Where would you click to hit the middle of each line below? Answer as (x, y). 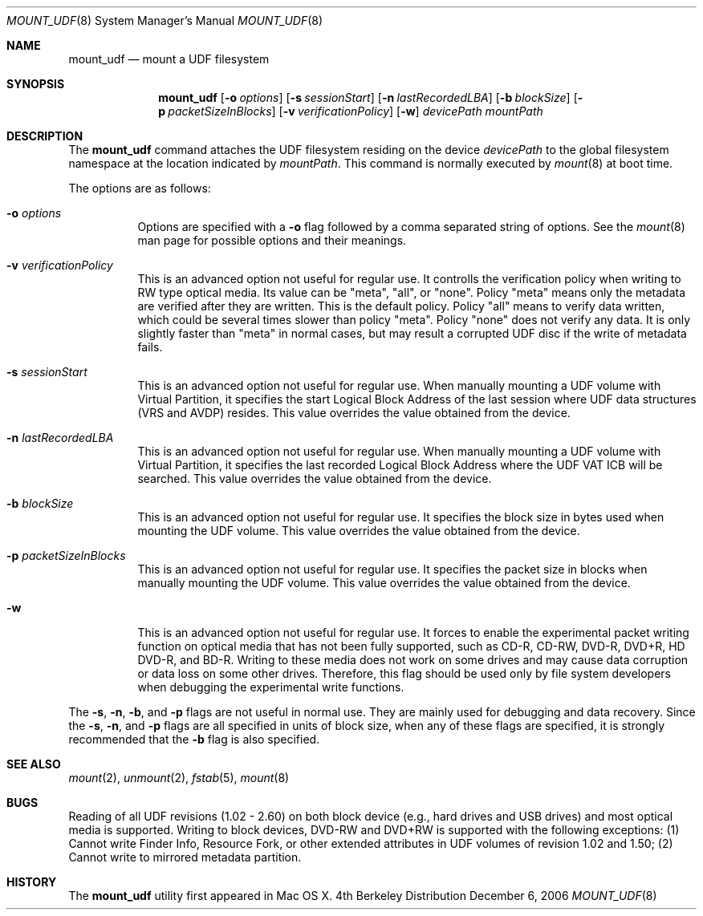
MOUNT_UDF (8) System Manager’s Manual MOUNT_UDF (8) (165, 20)
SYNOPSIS (36, 84)
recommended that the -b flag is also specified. (194, 739)
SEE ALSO (34, 764)
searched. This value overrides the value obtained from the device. (315, 478)
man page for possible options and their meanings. (272, 240)
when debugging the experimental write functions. (271, 687)
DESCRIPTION (45, 136)
